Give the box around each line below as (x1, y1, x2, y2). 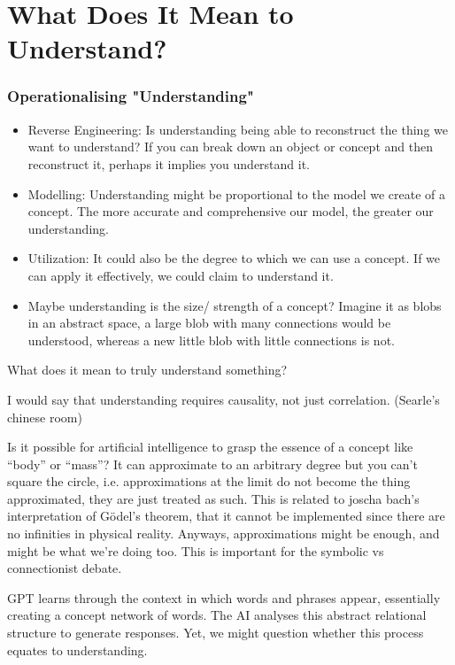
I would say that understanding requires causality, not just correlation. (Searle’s (7, 390, 440, 408)
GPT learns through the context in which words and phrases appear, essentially (7, 588, 441, 607)
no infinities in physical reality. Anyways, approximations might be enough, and (7, 524, 440, 543)
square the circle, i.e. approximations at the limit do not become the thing (7, 472, 411, 491)
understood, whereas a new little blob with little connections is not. (27, 330, 395, 349)
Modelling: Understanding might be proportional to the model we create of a (27, 184, 446, 203)
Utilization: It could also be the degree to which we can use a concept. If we (27, 249, 441, 267)
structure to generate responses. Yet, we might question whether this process (7, 623, 424, 642)
